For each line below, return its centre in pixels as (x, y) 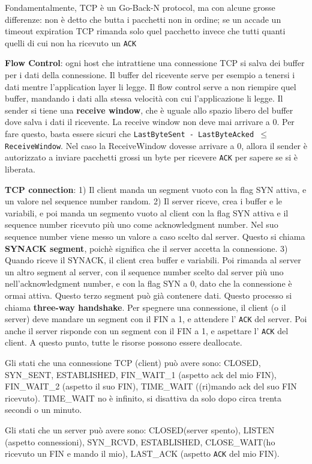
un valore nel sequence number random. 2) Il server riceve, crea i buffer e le (144, 201)
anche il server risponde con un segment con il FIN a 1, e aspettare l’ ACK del (147, 330)
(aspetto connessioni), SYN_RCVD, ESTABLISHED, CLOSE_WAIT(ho (140, 441)
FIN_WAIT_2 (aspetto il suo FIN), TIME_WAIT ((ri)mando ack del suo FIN (151, 386)
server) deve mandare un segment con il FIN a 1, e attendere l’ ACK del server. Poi (156, 319)
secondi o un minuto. (43, 410)
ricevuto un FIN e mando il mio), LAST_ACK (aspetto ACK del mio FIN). (142, 453)
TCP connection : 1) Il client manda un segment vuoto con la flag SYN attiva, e (156, 189)
